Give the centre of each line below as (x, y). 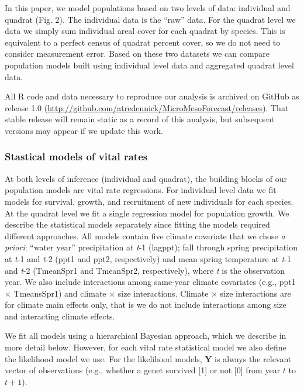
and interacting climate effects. (60, 316)
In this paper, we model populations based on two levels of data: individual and (148, 8)
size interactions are (255, 293)
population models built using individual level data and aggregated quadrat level (149, 65)
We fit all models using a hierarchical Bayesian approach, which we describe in (146, 336)
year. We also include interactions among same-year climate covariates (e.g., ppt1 (150, 282)
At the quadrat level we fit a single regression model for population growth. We (147, 213)
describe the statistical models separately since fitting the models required (137, 224)
